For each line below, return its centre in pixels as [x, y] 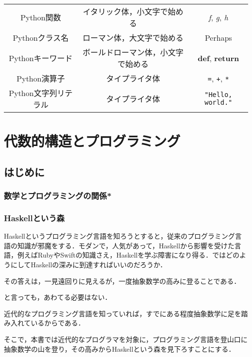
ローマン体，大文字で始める [133, 38]
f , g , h [218, 17]
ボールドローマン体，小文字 [133, 52]
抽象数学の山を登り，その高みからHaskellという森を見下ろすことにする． [120, 349]
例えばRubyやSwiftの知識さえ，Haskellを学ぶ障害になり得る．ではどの [128, 255]
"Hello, [218, 95]
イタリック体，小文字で [125, 11]
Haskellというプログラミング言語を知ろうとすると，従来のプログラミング [119, 236]
